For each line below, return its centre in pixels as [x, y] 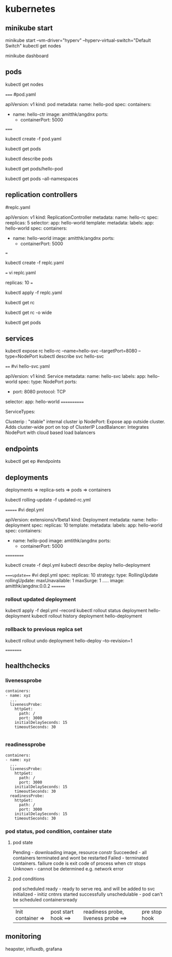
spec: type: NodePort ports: [48, 382]
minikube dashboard [27, 56]
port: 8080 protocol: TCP [39, 392]
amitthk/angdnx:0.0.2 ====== [35, 586]
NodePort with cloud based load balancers [50, 432]
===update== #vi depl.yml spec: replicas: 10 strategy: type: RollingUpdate [82, 575]
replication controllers [41, 195]
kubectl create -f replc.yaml [35, 263]
